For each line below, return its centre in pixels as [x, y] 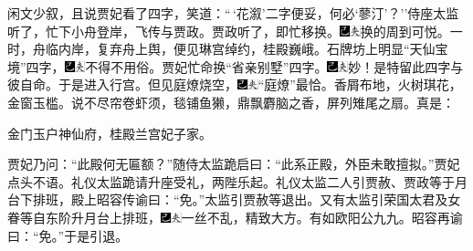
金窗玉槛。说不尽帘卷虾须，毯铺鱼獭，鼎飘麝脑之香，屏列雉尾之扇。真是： [231, 102]
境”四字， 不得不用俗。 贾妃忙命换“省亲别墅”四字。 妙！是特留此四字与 [236, 66]
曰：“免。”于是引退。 [68, 235]
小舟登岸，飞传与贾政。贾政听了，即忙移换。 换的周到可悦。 [260, 31]
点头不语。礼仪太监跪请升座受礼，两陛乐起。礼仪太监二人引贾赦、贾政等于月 [237, 181]
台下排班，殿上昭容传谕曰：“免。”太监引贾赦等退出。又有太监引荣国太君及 [228, 199]
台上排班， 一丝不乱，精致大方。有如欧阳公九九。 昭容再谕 [279, 217]
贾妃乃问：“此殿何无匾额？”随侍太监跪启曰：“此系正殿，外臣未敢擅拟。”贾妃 [234, 164]
